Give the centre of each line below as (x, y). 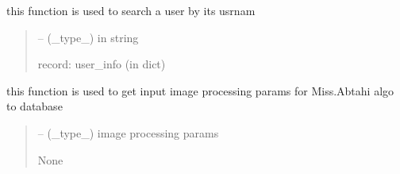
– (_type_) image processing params (128, 132)
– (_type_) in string (88, 37)
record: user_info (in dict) (102, 64)
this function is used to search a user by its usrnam (131, 10)
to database (35, 106)
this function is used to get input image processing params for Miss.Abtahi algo (200, 90)
